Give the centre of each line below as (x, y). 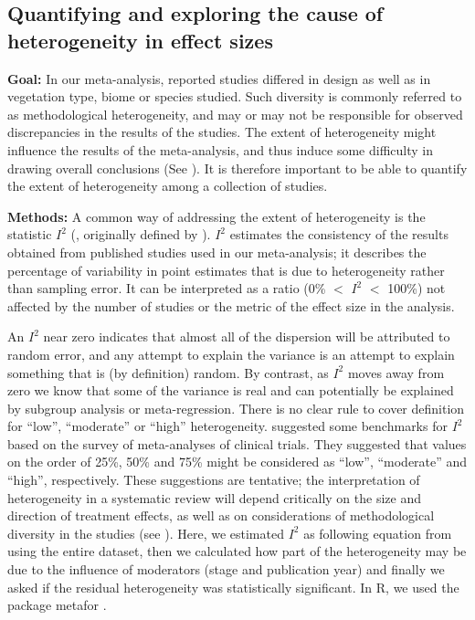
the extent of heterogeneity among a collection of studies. (168, 186)
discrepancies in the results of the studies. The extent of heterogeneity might (222, 132)
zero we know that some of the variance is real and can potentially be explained (231, 390)
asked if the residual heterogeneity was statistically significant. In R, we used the (233, 587)
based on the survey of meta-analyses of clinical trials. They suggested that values (237, 443)
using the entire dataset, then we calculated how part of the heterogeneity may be (237, 551)
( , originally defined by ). (141, 234)
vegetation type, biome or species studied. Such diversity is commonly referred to (235, 96)
